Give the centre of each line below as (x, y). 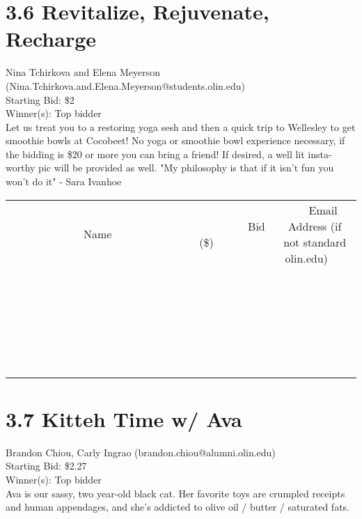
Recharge (51, 39)
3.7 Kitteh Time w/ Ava (124, 418)
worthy (21, 168)
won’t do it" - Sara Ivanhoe (64, 181)
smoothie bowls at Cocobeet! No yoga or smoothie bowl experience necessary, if (175, 140)
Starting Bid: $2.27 (46, 466)
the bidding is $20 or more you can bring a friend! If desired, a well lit (155, 154)
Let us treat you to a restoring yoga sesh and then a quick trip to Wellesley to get (181, 126)
